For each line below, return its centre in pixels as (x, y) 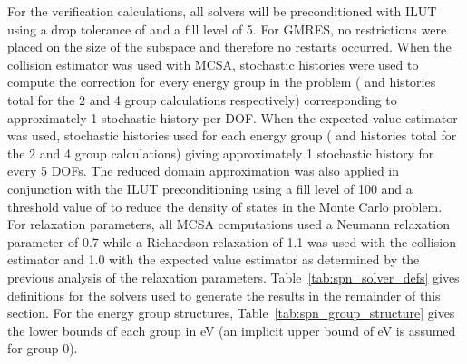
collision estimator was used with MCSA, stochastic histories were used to (213, 64)
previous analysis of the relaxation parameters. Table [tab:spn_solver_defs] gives (233, 277)
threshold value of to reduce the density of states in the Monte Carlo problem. (225, 206)
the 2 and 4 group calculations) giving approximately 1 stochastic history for (221, 153)
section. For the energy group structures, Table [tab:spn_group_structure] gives (231, 313)
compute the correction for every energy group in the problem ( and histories (222, 82)
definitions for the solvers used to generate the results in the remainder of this (224, 295)
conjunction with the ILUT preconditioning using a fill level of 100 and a (210, 188)
